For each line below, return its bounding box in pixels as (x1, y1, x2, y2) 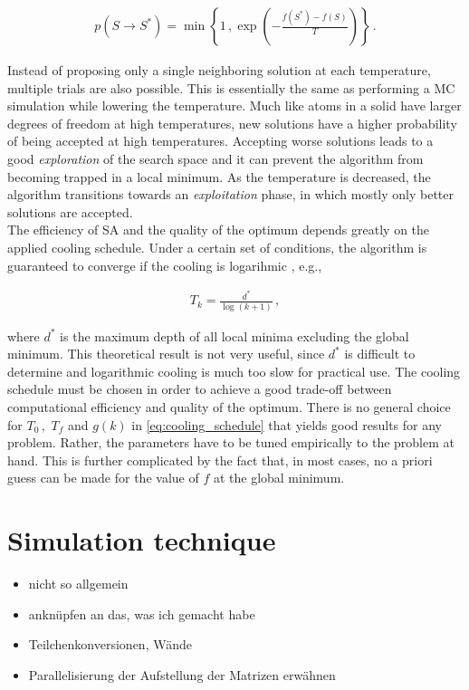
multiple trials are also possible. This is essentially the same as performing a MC (7, 78, 455, 97)
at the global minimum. (213, 468, 345, 487)
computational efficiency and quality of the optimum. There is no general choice (7, 397, 451, 416)
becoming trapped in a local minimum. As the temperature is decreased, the (7, 167, 431, 186)
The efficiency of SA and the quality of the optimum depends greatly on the (7, 220, 430, 239)
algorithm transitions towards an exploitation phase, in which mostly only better (7, 185, 455, 204)
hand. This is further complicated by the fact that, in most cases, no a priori (7, 450, 433, 469)
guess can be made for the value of (7, 468, 199, 487)
